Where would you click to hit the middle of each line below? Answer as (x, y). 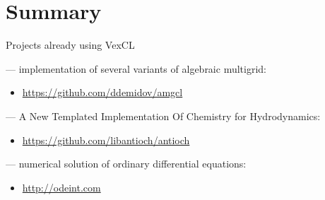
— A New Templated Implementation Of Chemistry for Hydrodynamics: (163, 116)
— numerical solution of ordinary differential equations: (126, 164)
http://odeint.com (61, 187)
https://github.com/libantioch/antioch (106, 140)
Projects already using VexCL (70, 45)
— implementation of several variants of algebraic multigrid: (136, 68)
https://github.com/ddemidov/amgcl (102, 92)
